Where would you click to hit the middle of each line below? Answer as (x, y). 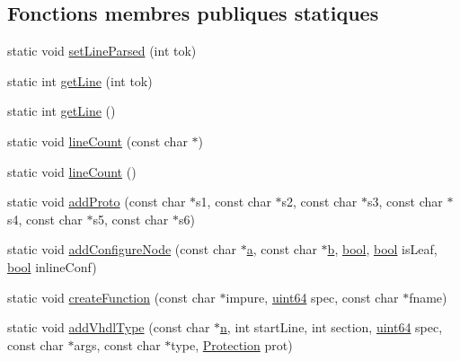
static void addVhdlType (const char (109, 327)
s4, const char (45, 219)
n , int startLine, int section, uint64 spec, (332, 327)
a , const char (282, 249)
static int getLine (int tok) (80, 80)
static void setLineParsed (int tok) (102, 51)
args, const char (117, 344)
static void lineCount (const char (97, 141)
